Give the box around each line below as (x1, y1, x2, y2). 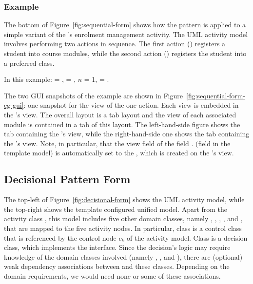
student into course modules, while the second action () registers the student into (4, 48, 247, 58)
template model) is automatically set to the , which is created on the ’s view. (4, 148, 234, 158)
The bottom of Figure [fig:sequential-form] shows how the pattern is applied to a (4, 19, 246, 30)
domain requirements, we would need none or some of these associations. (4, 270, 221, 281)
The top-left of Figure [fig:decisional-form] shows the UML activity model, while (4, 194, 245, 205)
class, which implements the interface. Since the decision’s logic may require (4, 242, 231, 252)
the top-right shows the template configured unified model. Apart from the (4, 204, 228, 214)
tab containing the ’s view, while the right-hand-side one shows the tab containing (4, 129, 250, 139)
